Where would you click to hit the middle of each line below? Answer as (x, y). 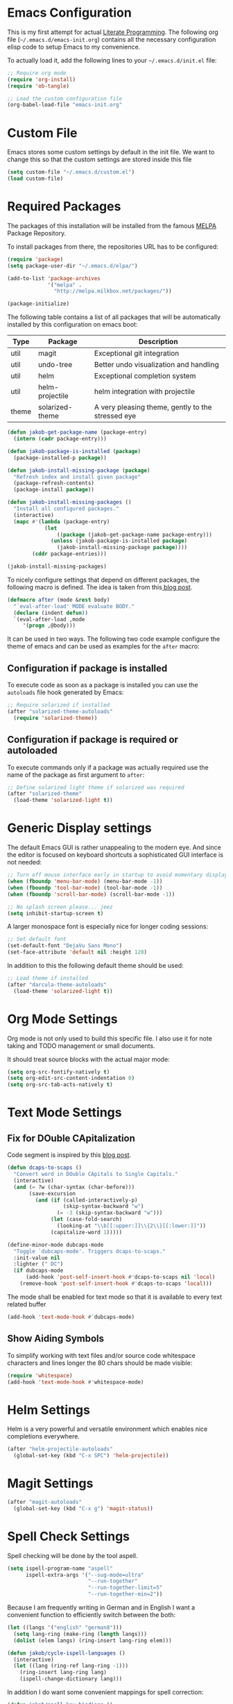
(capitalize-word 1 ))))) (87, 1232)
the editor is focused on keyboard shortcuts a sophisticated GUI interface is (115, 855)
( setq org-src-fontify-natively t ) (59, 1072)
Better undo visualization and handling (157, 365)
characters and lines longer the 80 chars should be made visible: (100, 1363)
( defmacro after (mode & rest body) (59, 600)
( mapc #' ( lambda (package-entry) (62, 522)
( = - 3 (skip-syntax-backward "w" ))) (110, 1213)
